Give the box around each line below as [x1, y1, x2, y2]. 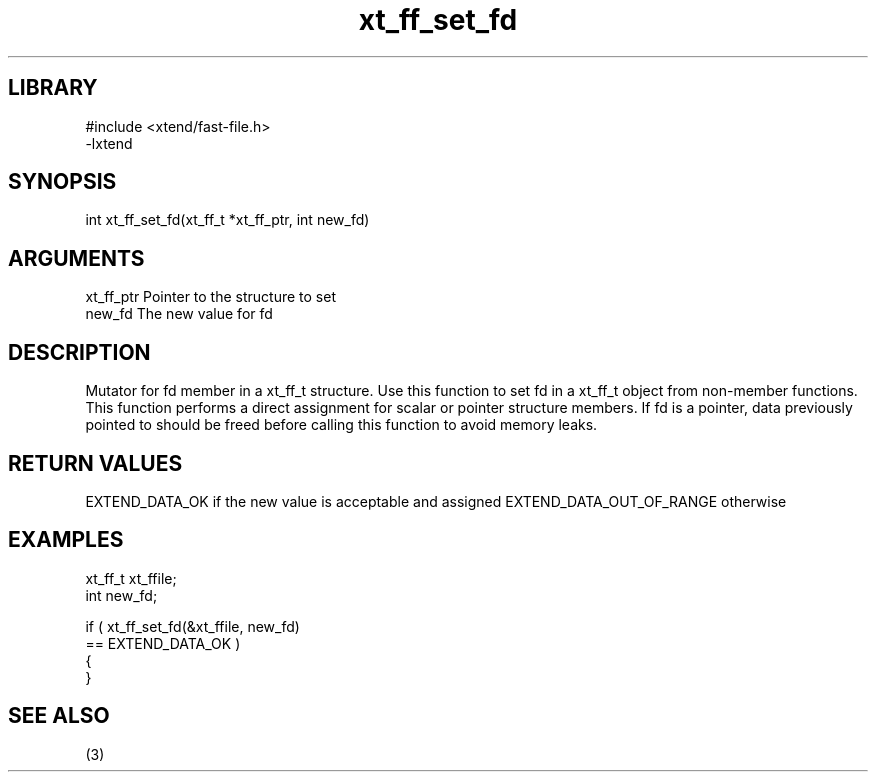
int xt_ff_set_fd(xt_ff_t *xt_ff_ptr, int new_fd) [85, 211, 370, 229]
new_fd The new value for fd [85, 305, 273, 323]
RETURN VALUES [8, 450, 183, 476]
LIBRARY [8, 75, 98, 101]
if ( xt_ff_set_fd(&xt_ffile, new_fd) [85, 617, 300, 635]
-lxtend [85, 134, 133, 152]
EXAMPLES [8, 527, 124, 553]
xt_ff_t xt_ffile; [85, 569, 177, 587]
